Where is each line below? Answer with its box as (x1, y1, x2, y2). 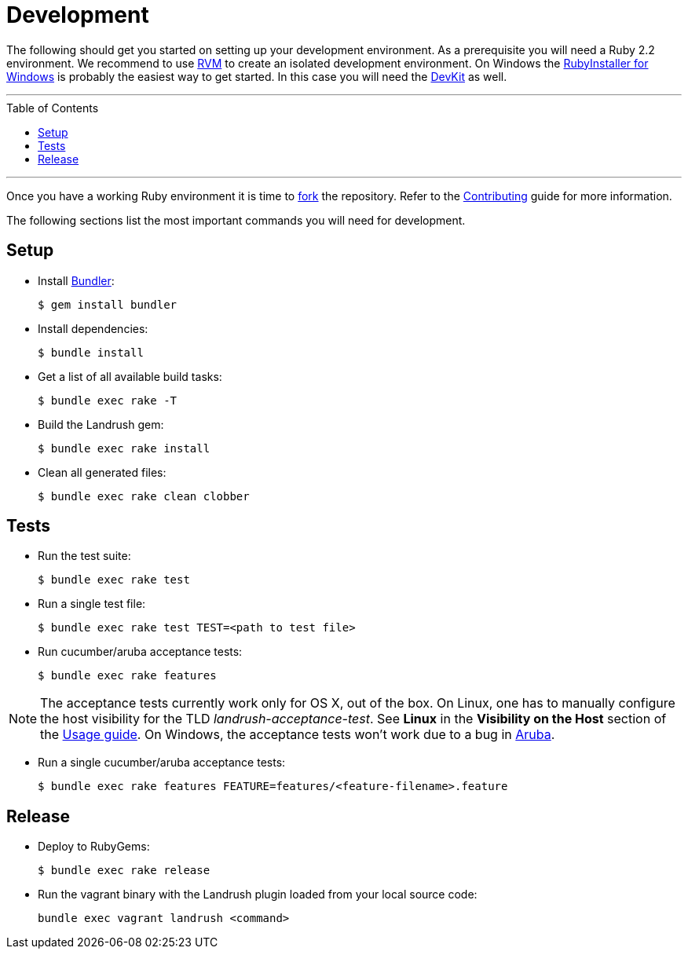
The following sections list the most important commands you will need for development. (6, 213, 466, 227)
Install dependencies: (38, 321, 148, 335)
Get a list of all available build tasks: (38, 369, 222, 383)
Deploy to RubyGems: (38, 840, 150, 854)
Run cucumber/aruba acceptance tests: (38, 645, 243, 659)
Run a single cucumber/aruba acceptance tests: (38, 756, 286, 770)
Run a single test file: (38, 597, 146, 611)
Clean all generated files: (38, 465, 167, 479)
